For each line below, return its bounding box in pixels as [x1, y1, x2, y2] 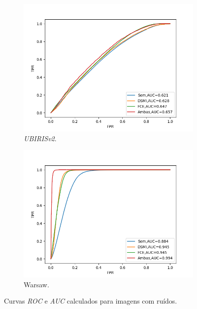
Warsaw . [24, 279, 49, 289]
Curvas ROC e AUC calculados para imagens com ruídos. [4, 296, 177, 306]
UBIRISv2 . [24, 133, 57, 143]
